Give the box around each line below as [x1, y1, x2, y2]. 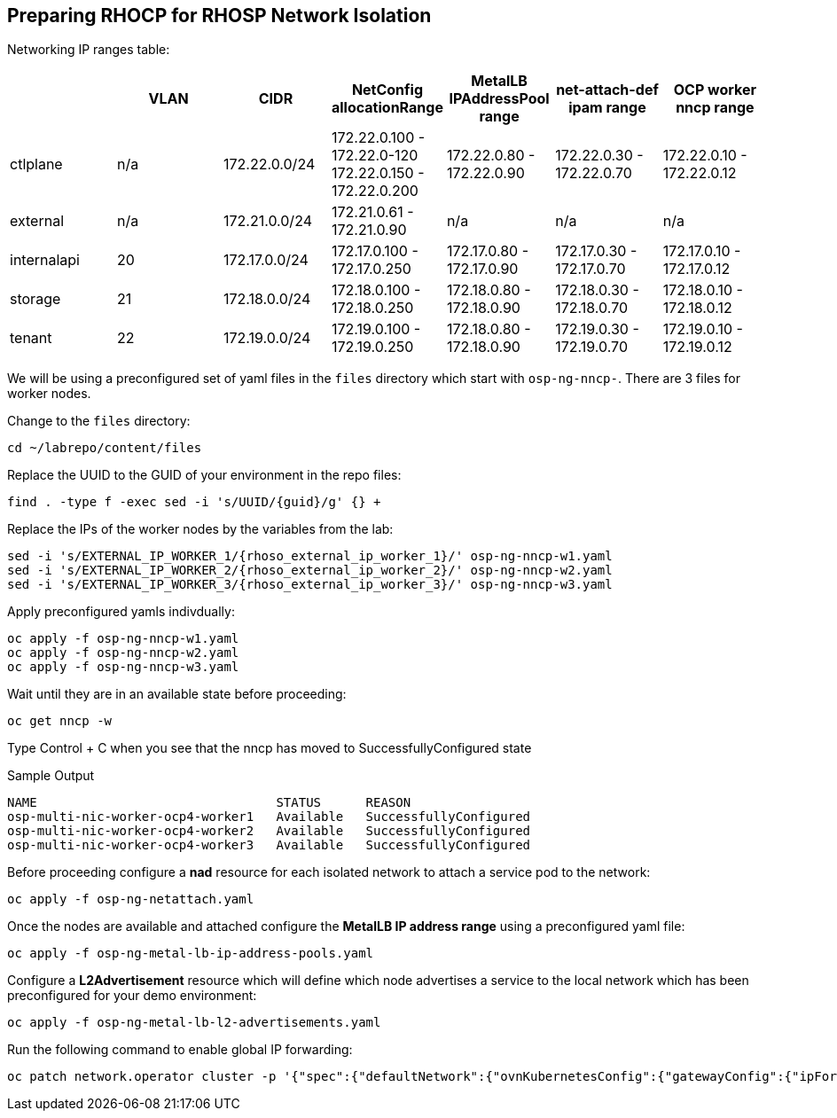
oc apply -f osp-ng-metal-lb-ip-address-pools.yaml [7, 946, 374, 961]
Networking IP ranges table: [7, 42, 170, 58]
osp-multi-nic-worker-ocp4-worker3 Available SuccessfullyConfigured [7, 838, 531, 853]
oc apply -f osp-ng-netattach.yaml [7, 892, 254, 907]
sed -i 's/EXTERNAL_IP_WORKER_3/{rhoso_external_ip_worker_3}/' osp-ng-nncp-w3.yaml [7, 577, 613, 592]
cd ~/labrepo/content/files [7, 441, 202, 456]
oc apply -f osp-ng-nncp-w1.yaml [7, 631, 239, 646]
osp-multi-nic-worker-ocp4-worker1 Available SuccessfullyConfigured [7, 809, 531, 825]
